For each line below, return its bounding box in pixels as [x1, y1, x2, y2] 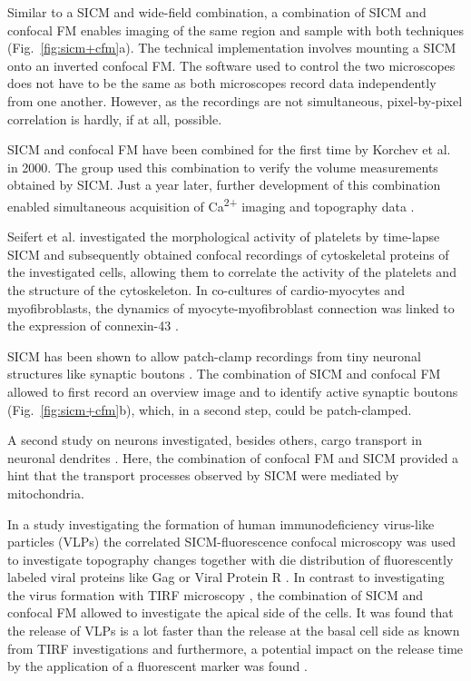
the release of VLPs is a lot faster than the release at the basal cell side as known [7, 621, 460, 640]
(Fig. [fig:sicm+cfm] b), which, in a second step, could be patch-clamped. [7, 400, 412, 419]
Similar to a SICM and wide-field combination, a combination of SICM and [7, 3, 427, 21]
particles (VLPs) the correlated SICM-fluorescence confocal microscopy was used [7, 532, 456, 551]
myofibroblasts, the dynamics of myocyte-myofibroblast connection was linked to [7, 298, 455, 317]
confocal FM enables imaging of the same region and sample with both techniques [7, 20, 464, 39]
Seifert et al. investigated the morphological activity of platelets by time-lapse [7, 227, 440, 246]
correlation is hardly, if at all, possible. [7, 109, 222, 128]
